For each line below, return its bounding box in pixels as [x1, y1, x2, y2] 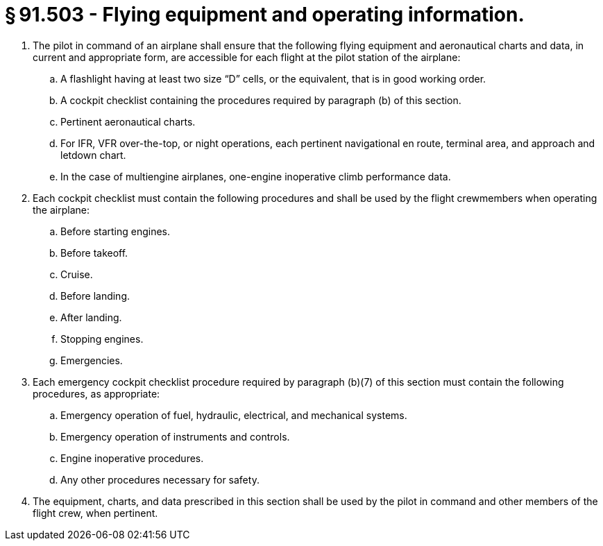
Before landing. [60, 289, 130, 302]
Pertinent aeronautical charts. [60, 115, 196, 128]
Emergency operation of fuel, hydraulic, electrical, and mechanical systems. [60, 409, 407, 421]
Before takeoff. [60, 246, 128, 259]
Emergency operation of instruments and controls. [60, 430, 290, 443]
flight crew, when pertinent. [33, 506, 158, 519]
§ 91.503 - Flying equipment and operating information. [5, 3, 525, 26]
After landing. [60, 311, 122, 323]
